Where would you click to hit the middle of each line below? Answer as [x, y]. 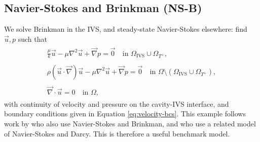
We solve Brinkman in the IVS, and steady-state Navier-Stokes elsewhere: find [126, 29]
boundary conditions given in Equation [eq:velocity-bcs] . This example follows [125, 114]
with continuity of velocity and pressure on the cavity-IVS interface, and [117, 103]
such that [32, 39]
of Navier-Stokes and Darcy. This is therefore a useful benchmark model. [117, 133]
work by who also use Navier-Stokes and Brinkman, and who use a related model [130, 124]
